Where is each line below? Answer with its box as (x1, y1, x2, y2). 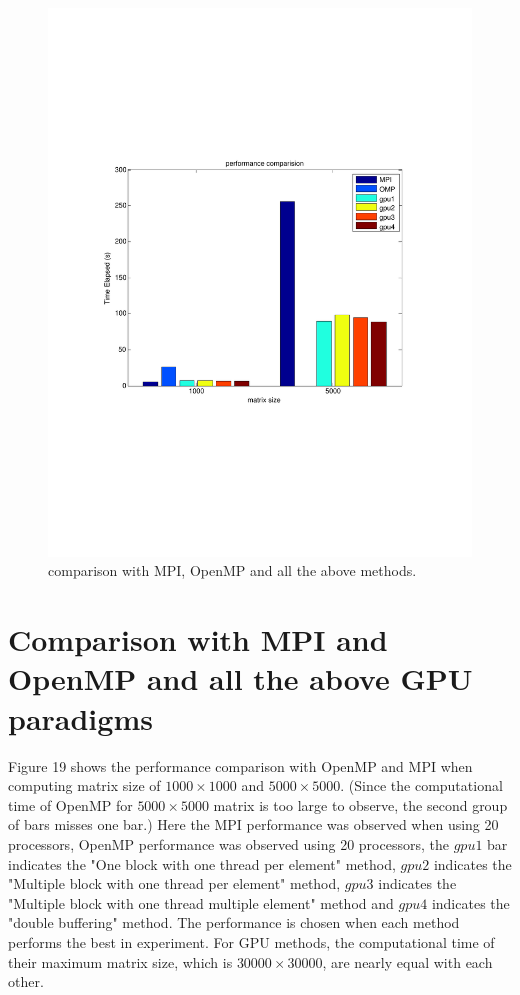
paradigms (8, 697, 153, 738)
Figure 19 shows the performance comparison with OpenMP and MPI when (8, 755, 473, 776)
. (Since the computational (340, 775, 503, 796)
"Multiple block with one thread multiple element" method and (8, 892, 394, 913)
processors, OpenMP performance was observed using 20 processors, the (8, 833, 449, 854)
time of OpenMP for (8, 794, 133, 815)
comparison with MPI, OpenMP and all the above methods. (48, 560, 417, 581)
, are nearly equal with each (322, 951, 493, 972)
